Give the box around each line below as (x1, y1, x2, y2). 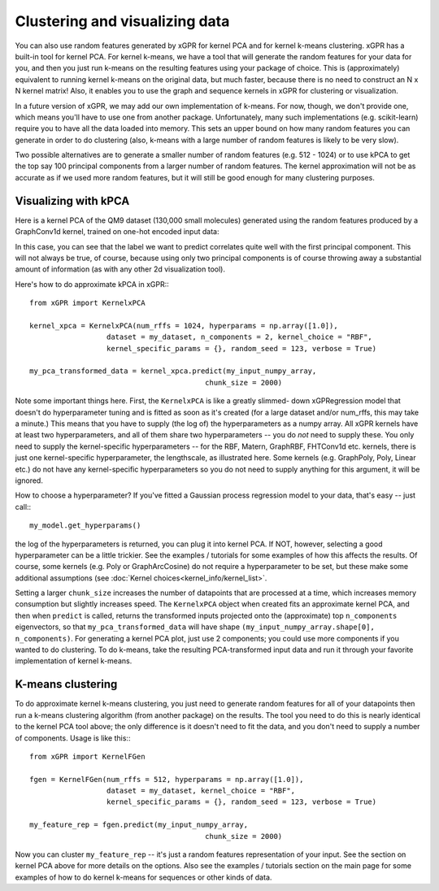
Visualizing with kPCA (15, 193, 130, 207)
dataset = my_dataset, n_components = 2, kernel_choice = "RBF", (106, 332, 373, 341)
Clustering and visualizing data (15, 12, 230, 30)
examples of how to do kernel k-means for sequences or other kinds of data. (15, 872, 272, 882)
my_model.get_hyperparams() (29, 521, 141, 530)
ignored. (15, 476, 44, 485)
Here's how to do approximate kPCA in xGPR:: (15, 279, 170, 289)
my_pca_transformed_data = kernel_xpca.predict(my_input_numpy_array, (29, 367, 317, 376)
